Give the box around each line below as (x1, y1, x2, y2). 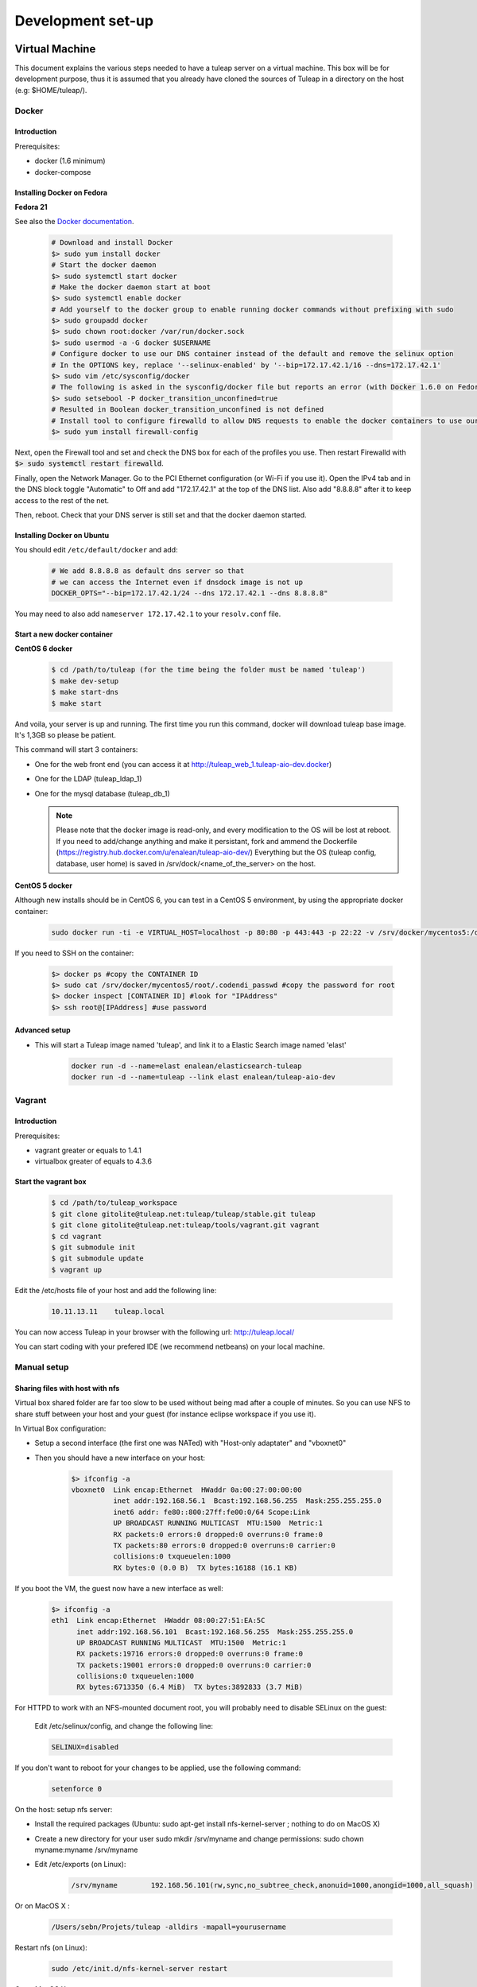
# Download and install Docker (51, 238, 174, 247)
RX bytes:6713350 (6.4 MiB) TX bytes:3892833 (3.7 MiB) (76, 1683, 304, 1692)
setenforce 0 (51, 1784, 103, 1793)
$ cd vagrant (51, 1232, 103, 1241)
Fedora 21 (14, 202, 48, 211)
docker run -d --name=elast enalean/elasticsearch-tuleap (71, 1061, 302, 1071)
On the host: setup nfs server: (14, 1804, 113, 1814)
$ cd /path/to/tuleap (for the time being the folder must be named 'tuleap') (51, 665, 366, 675)
